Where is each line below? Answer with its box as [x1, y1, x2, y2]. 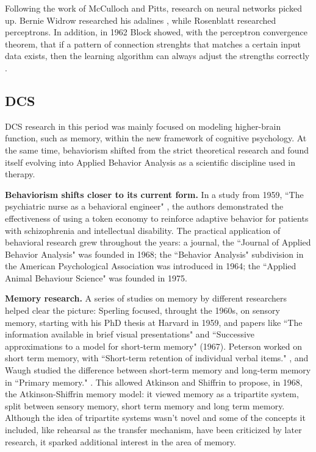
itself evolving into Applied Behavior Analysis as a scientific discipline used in [5, 155, 295, 168]
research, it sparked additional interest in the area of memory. [5, 435, 236, 448]
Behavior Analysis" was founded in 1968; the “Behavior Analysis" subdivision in [5, 247, 304, 260]
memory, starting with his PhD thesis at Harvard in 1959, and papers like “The [5, 316, 303, 328]
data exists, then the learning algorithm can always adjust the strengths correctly [5, 49, 310, 62]
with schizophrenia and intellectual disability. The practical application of [5, 224, 281, 236]
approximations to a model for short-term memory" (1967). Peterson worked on [5, 339, 302, 352]
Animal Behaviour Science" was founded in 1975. [5, 271, 187, 284]
